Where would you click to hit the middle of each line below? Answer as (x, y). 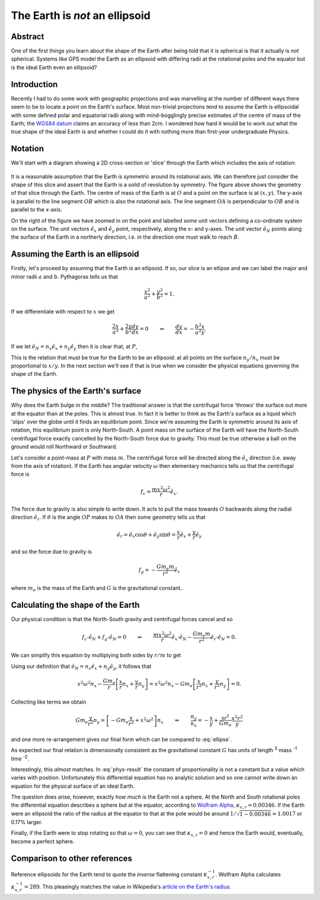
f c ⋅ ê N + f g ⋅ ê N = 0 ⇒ (112, 638)
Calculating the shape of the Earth (75, 605)
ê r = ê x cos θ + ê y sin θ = (146, 535)
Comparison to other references (72, 858)
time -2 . (20, 758)
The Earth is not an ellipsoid (81, 15)
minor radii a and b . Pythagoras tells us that (65, 277)
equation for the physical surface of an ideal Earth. (73, 786)
